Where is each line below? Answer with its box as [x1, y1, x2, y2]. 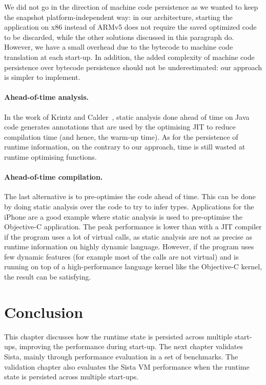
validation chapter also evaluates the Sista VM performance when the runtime [4, 361, 250, 372]
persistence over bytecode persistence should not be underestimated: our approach [4, 61, 262, 72]
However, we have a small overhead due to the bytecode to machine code [4, 41, 233, 52]
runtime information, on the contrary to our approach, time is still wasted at [4, 141, 245, 152]
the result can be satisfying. [4, 271, 91, 282]
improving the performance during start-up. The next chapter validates [19, 341, 243, 352]
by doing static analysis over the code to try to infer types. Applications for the [4, 201, 254, 211]
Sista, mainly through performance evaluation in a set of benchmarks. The [4, 351, 238, 361]
